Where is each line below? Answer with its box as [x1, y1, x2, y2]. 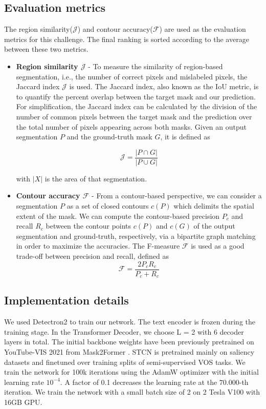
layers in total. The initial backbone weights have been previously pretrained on [4, 336, 254, 347]
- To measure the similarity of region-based [88, 60, 223, 71]
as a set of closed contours [66, 200, 149, 211]
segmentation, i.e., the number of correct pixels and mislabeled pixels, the [16, 71, 248, 81]
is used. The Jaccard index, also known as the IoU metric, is [69, 81, 259, 92]
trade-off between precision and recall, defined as [16, 250, 169, 261]
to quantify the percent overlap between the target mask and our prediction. [16, 91, 256, 101]
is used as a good [191, 240, 245, 251]
